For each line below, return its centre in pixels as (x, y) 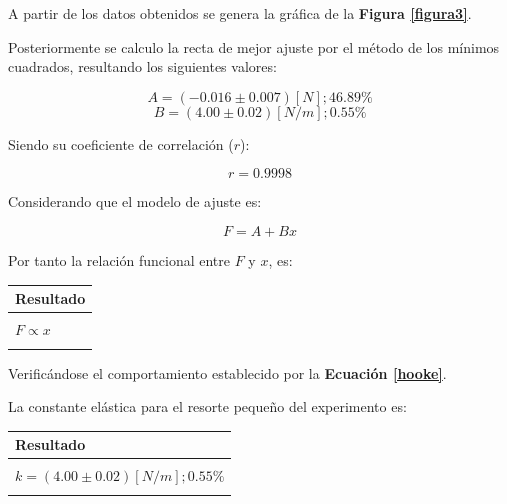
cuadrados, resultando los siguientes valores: (142, 66)
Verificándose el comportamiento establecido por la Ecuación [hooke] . (227, 372)
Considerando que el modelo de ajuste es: (135, 201)
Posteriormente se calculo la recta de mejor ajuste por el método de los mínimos (254, 46)
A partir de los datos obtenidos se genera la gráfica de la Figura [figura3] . (240, 13)
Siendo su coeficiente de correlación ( (121, 143)
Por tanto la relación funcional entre (119, 259)
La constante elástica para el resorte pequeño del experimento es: (207, 406)
